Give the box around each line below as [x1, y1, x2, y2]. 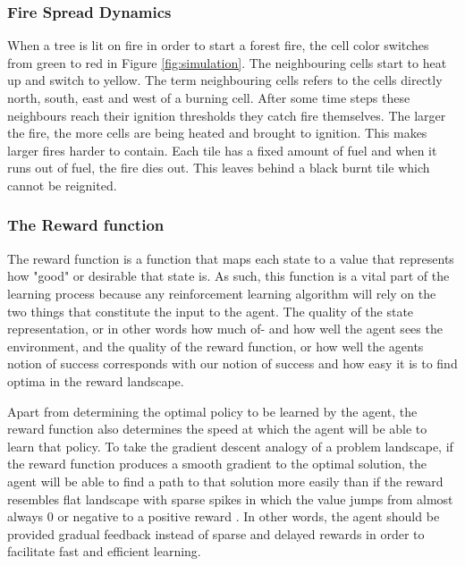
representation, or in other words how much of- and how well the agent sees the [7, 319, 443, 338]
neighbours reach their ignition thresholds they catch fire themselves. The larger [7, 106, 446, 124]
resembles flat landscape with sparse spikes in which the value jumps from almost [7, 489, 453, 508]
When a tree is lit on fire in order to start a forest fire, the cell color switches [7, 36, 429, 55]
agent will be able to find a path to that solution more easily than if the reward [7, 471, 444, 490]
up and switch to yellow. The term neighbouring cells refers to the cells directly [7, 71, 443, 89]
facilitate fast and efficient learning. [7, 542, 201, 561]
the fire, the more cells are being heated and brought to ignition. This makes [7, 123, 427, 142]
